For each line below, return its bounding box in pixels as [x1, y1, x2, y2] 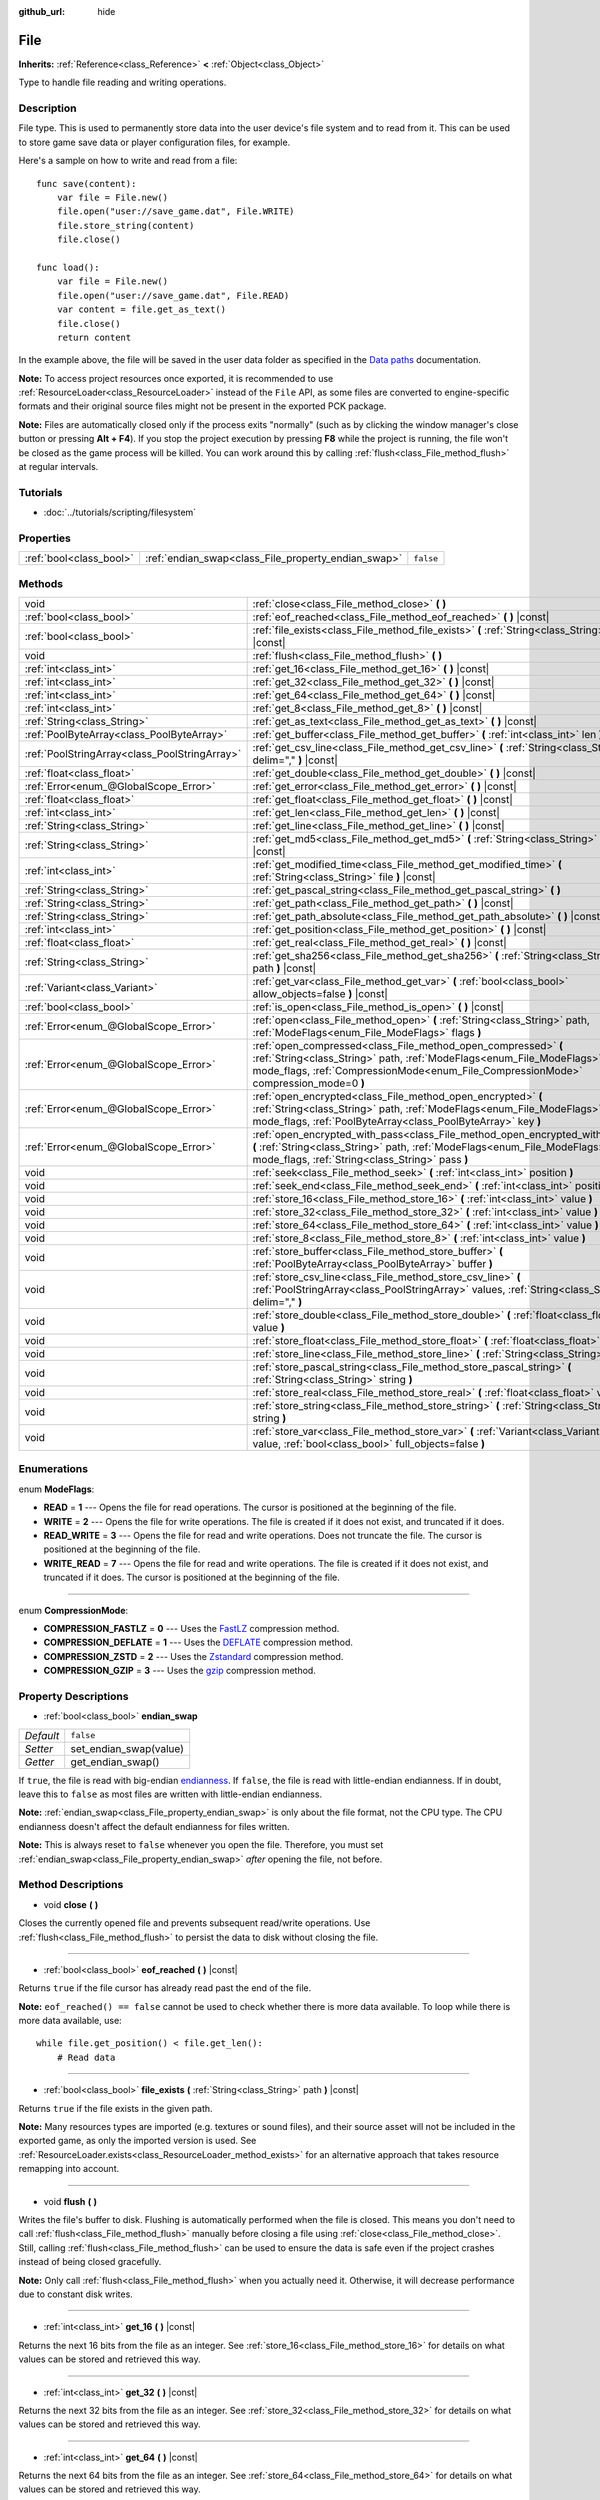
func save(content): [36, 178, 137, 189]
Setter [24, 1741, 54, 1755]
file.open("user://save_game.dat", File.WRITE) [56, 206, 295, 217]
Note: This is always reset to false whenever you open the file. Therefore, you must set [18, 1839, 384, 1851]
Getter [24, 1755, 55, 1769]
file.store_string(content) [56, 220, 195, 231]
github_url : [18, 6, 65, 17]
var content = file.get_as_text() [56, 304, 227, 315]
